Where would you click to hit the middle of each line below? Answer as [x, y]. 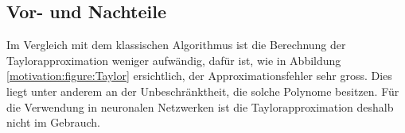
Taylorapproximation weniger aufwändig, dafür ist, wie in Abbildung [174, 60]
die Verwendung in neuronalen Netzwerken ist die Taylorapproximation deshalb [200, 106]
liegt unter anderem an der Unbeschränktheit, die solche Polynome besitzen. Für [203, 91]
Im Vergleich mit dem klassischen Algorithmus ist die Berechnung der [176, 45]
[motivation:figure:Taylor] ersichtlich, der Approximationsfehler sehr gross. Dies [199, 76]
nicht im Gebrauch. [53, 122]
